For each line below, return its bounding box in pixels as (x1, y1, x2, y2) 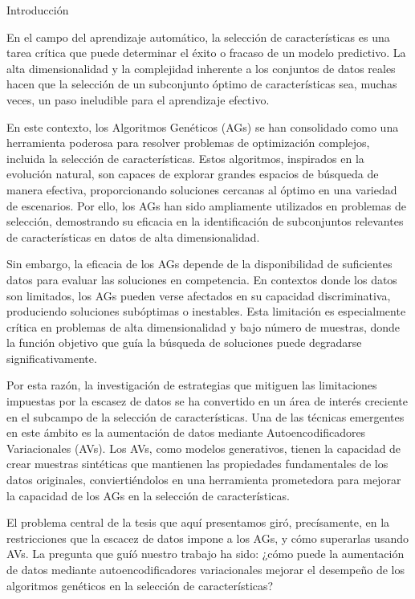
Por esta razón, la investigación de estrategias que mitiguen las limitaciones (6, 377, 377, 393)
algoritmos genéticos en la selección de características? (6, 577, 274, 593)
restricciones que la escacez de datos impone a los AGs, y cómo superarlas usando (6, 529, 409, 546)
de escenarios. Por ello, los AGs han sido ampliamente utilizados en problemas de (6, 197, 406, 214)
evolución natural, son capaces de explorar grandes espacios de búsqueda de (6, 165, 379, 182)
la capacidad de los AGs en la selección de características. (6, 487, 290, 503)
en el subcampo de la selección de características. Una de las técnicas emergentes (6, 408, 405, 425)
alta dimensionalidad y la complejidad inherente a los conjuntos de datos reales (6, 59, 396, 76)
